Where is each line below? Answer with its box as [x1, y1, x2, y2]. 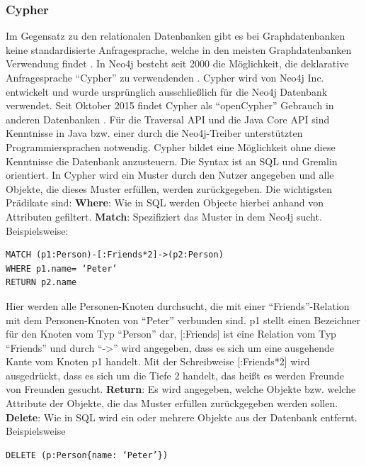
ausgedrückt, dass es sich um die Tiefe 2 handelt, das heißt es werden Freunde [6, 367, 344, 382]
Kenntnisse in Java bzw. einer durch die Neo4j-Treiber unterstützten [6, 126, 303, 140]
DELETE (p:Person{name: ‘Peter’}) [6, 450, 168, 460]
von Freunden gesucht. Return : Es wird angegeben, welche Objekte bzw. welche [6, 382, 356, 396]
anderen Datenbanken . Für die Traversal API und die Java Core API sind [6, 111, 330, 126]
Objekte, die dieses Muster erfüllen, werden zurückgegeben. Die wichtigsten [6, 181, 333, 196]
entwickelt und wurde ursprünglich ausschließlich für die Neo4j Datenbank [6, 84, 328, 99]
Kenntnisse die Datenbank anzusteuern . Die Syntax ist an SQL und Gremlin [6, 153, 338, 168]
